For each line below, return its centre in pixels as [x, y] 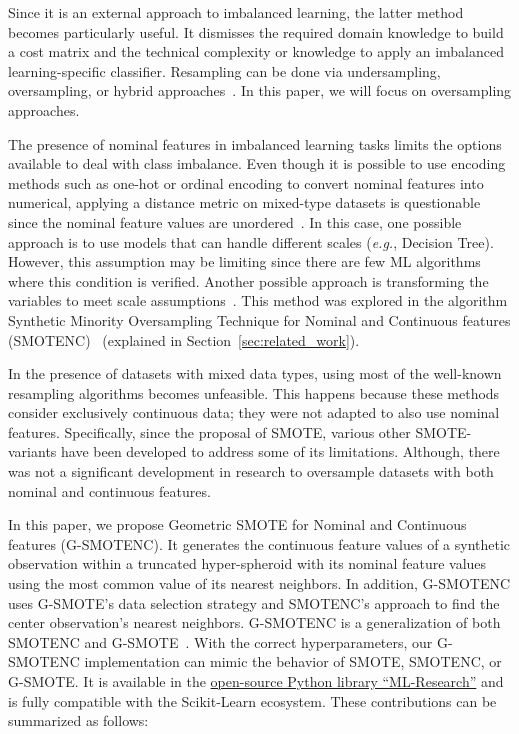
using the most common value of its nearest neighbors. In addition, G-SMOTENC [259, 583]
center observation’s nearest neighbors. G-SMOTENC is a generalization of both [254, 622]
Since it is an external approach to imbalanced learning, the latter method [236, 12]
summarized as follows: [78, 720]
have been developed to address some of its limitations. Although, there [280, 451]
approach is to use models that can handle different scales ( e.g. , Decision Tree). [251, 241]
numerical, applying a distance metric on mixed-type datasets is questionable [244, 202]
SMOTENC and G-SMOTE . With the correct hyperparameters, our [220, 641]
